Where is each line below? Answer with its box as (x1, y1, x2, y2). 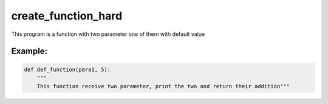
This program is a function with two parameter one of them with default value (11, 30, 205, 38)
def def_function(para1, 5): (24, 66, 111, 73)
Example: (11, 46, 48, 57)
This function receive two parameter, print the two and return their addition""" (36, 83, 290, 90)
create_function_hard (11, 9, 123, 23)
